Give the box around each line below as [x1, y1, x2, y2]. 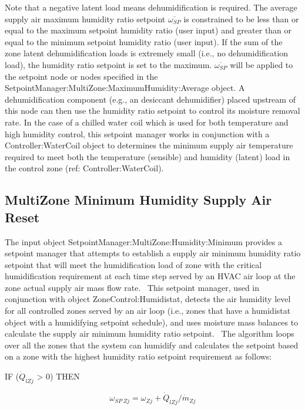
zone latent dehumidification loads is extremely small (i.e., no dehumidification [5, 47, 289, 59]
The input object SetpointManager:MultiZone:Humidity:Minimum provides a [5, 235, 282, 248]
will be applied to [230, 58, 293, 70]
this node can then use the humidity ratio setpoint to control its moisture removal [5, 104, 300, 117]
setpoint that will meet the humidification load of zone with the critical [5, 258, 262, 270]
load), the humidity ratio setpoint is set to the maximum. [5, 58, 212, 70]
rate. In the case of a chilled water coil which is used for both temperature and [5, 116, 289, 128]
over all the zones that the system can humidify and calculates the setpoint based [5, 338, 299, 351]
